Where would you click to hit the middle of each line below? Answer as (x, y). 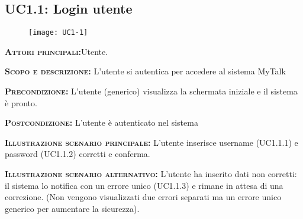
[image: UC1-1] (58, 33)
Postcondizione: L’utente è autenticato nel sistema (101, 122)
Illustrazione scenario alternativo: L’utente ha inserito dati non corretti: (151, 174)
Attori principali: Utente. (57, 51)
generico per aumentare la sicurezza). (72, 208)
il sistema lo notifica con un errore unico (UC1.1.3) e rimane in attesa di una (144, 185)
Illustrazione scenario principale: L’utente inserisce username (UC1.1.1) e (151, 142)
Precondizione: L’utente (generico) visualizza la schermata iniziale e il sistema (151, 91)
